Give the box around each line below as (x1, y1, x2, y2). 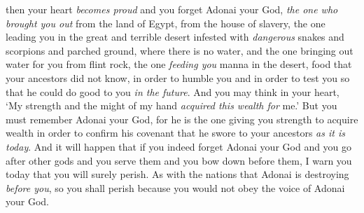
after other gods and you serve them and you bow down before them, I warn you (6, 153, 352, 167)
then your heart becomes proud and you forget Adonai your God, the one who (6, 2, 338, 16)
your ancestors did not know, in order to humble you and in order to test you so (6, 70, 350, 85)
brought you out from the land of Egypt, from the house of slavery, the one (6, 15, 325, 30)
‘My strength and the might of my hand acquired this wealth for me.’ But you (6, 98, 337, 113)
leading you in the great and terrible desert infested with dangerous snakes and (6, 29, 344, 44)
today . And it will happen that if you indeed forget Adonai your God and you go (6, 139, 352, 153)
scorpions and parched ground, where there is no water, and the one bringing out (6, 43, 353, 57)
